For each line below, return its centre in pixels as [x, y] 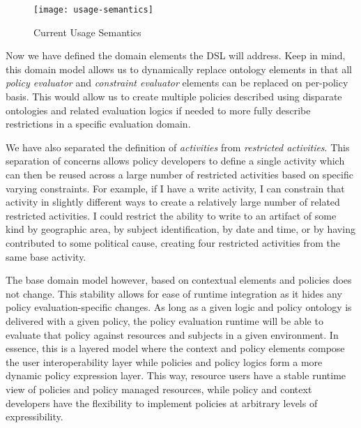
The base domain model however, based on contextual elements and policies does [179, 280]
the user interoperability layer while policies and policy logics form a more [164, 361]
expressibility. [34, 416]
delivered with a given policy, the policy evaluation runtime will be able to [164, 320]
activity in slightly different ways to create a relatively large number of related [173, 202]
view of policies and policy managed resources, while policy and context [159, 389]
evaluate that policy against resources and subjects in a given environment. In [172, 334]
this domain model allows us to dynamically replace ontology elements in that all [179, 69]
